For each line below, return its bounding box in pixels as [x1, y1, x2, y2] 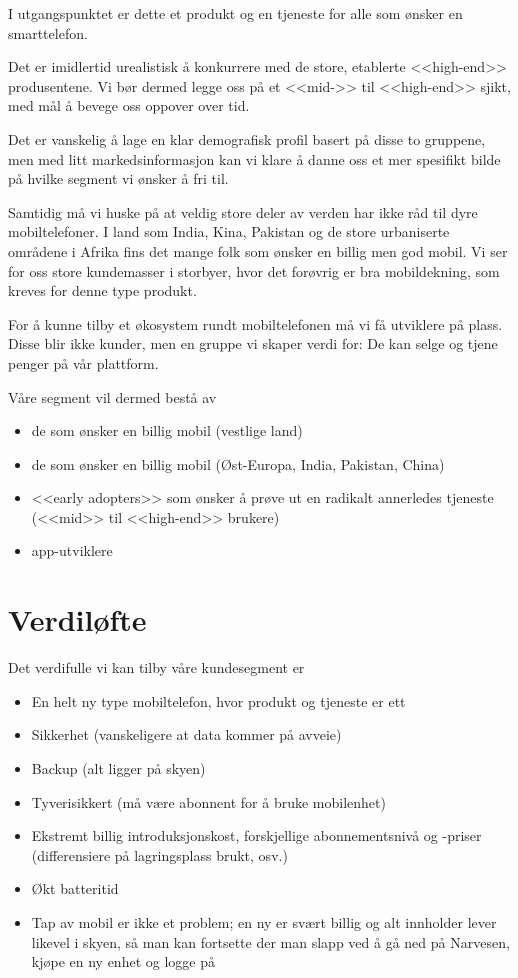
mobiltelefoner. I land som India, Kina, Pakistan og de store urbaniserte [8, 221, 450, 242]
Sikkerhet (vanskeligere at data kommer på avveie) [31, 724, 342, 745]
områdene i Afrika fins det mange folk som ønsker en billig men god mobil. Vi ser [8, 240, 508, 261]
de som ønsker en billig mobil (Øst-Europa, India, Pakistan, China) [31, 453, 445, 474]
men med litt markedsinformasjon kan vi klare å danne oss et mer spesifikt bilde [8, 148, 501, 169]
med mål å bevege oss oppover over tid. [8, 95, 250, 116]
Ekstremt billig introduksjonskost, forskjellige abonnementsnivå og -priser [31, 825, 482, 846]
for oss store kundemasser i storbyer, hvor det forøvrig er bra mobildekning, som [8, 260, 500, 281]
